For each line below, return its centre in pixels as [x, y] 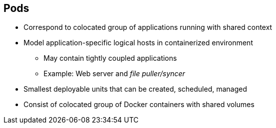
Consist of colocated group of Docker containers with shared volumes [139, 105]
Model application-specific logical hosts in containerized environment [138, 43]
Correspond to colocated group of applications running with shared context [148, 27]
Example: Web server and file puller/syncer [114, 74]
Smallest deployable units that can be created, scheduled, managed [135, 89]
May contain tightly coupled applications [110, 58]
